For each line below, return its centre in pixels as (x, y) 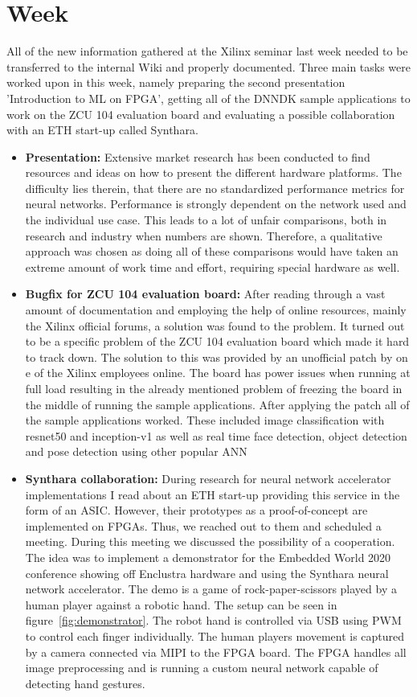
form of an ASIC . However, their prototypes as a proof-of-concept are (196, 510)
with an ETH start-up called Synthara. (102, 130)
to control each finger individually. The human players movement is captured (215, 635)
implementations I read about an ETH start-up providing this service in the (213, 494)
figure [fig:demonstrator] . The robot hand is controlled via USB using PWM (213, 620)
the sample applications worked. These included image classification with (205, 420)
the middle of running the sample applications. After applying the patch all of (217, 404)
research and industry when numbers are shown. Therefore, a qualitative (204, 235)
